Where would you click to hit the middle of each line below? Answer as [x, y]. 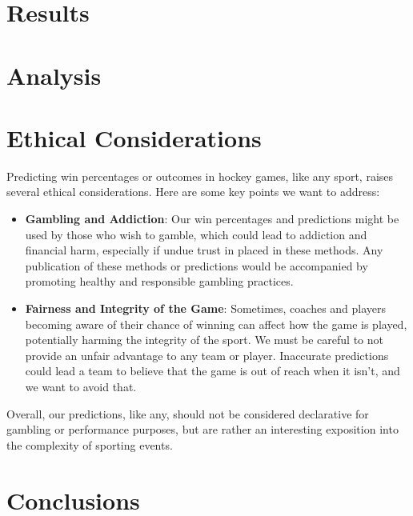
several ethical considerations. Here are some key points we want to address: [193, 192]
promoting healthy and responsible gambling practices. [159, 281]
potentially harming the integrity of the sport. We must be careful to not [204, 340]
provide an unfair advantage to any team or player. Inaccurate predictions [207, 355]
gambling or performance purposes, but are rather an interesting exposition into [202, 429]
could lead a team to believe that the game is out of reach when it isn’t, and [213, 371]
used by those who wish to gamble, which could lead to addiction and [196, 234]
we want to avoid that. [81, 386]
